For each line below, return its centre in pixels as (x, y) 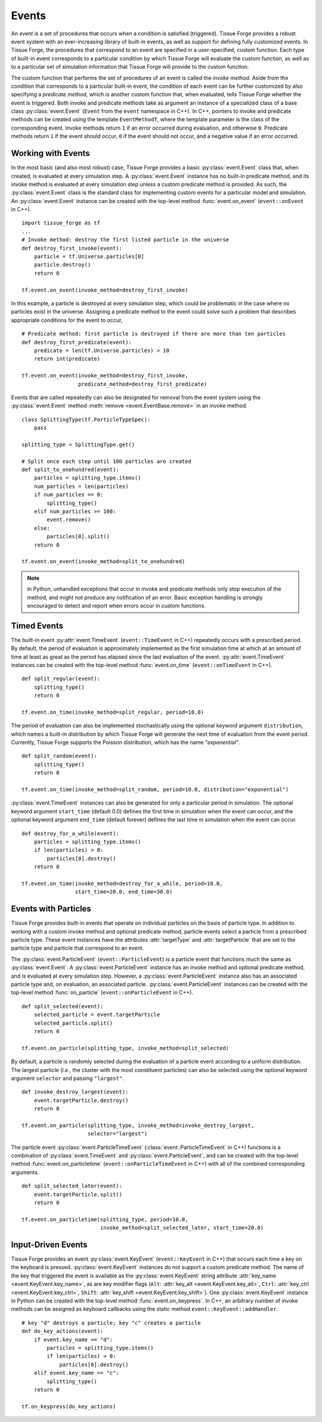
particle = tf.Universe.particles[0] (89, 257)
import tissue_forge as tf (61, 223)
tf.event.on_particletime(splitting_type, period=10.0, (105, 1219)
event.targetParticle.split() (78, 1194)
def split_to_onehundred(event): (70, 470)
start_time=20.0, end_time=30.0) (124, 892)
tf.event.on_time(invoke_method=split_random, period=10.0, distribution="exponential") (155, 790)
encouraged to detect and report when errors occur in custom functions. (116, 606)
